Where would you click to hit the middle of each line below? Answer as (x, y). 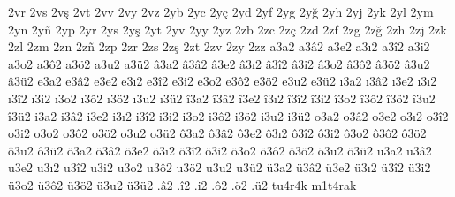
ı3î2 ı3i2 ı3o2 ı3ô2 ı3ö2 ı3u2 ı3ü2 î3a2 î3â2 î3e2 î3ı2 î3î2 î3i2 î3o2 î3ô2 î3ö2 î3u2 (222, 98)
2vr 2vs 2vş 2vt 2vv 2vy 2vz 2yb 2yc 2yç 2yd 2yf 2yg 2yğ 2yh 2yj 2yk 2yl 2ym (221, 11)
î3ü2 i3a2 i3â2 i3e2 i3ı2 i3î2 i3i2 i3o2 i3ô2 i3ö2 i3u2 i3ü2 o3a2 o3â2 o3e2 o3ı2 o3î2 (228, 115)
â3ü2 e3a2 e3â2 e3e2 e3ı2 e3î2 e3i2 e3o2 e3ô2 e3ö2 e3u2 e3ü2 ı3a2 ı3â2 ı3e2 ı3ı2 (223, 81)
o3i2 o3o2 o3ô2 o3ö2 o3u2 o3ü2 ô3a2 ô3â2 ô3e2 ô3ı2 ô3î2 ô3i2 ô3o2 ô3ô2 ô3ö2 (217, 133)
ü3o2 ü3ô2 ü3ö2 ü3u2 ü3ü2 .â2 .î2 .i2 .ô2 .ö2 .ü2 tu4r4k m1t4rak (182, 184)
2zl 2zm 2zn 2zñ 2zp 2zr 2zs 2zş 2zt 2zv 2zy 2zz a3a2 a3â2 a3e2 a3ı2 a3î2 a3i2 (219, 46)
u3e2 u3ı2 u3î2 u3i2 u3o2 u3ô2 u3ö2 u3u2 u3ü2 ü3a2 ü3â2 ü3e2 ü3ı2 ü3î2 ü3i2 (220, 167)
